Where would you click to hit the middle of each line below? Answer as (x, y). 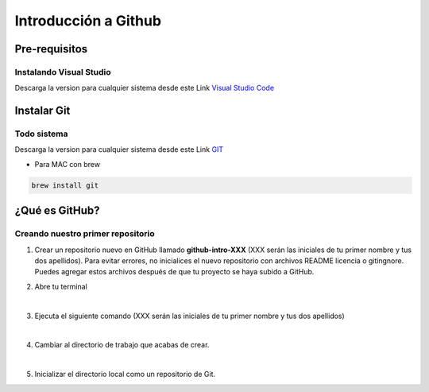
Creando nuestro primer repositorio (85, 234)
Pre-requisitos (51, 49)
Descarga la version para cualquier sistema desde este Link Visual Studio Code (144, 88)
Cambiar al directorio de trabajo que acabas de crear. (122, 345)
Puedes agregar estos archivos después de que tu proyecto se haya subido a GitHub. (174, 272)
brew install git (65, 185)
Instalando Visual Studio (63, 72)
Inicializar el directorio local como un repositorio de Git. (125, 375)
